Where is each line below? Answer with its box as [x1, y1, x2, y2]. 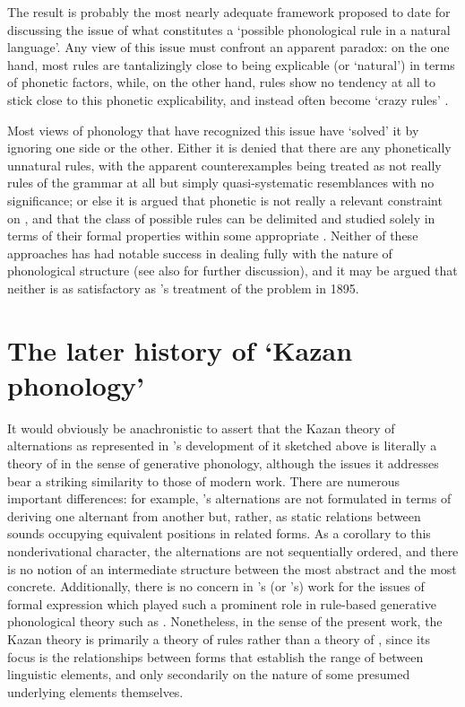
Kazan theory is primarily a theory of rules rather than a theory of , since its [7, 629, 430, 648]
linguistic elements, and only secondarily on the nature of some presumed [7, 665, 410, 684]
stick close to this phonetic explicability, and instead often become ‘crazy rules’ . [7, 90, 449, 109]
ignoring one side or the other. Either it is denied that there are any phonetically [7, 138, 452, 157]
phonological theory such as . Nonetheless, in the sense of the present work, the [7, 612, 443, 631]
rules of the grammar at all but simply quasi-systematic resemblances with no [7, 173, 435, 192]
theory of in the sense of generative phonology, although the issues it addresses [7, 454, 439, 472]
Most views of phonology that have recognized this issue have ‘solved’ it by [7, 120, 419, 139]
